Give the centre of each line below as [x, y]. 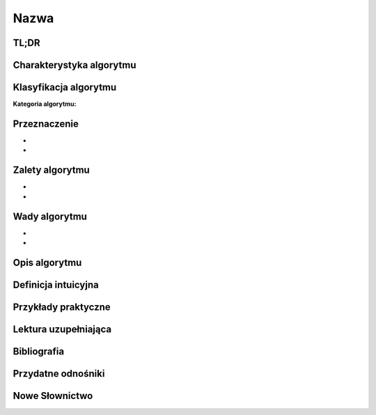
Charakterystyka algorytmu [75, 65]
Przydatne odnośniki [59, 374]
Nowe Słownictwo [53, 396]
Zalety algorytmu [51, 170]
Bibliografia [39, 351]
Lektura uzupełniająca [62, 329]
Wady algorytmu [50, 216]
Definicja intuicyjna [56, 284]
